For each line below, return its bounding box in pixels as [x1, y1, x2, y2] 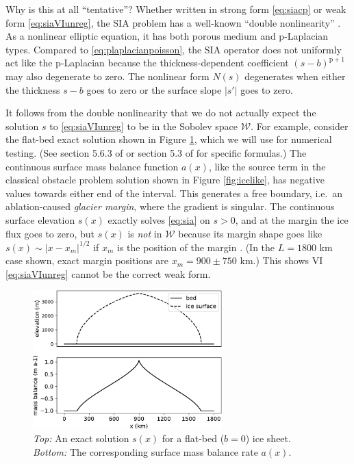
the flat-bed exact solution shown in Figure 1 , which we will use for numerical [5, 132, 332, 146]
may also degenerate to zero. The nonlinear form [5, 68, 210, 83]
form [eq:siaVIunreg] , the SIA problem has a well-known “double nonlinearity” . [5, 15, 341, 29]
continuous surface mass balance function [5, 159, 179, 173]
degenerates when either [244, 68, 346, 83]
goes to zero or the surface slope [86, 82, 222, 96]
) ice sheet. [245, 431, 291, 446]
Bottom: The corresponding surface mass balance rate [33, 444, 258, 459]
